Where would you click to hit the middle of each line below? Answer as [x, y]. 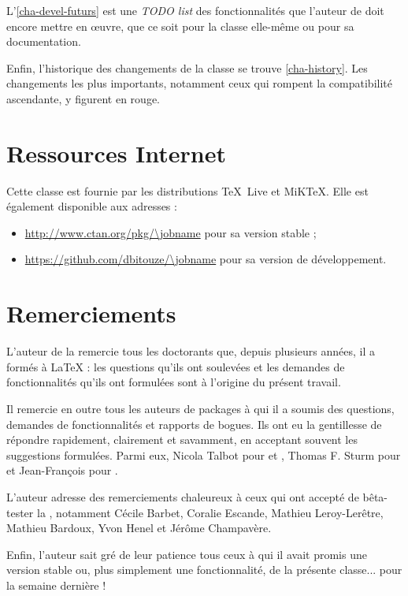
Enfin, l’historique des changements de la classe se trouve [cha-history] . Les [187, 67]
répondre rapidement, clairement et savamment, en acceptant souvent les [182, 440]
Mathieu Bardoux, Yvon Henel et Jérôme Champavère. [139, 528]
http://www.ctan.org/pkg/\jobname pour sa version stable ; [171, 232]
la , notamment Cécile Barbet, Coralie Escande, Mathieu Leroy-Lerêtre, [210, 512]
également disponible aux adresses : [92, 206]
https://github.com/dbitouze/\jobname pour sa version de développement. [206, 259]
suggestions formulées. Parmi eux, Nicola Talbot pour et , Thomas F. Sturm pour [204, 454]
